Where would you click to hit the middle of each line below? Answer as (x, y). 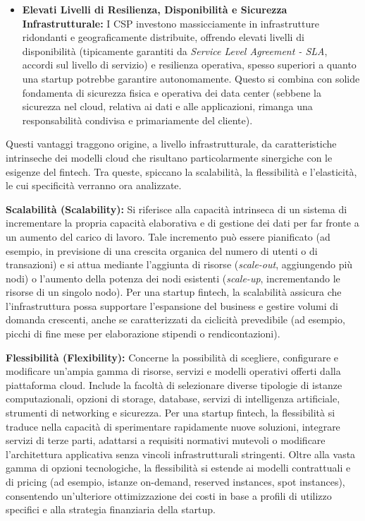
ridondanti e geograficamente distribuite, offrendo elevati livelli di (163, 37)
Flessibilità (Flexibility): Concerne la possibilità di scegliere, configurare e (172, 357)
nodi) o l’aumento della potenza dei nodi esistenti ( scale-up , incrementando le (173, 278)
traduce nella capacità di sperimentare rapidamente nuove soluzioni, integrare (173, 426)
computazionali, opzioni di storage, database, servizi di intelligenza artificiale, (173, 399)
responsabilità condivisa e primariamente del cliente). (137, 120)
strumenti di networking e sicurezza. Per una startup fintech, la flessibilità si (171, 413)
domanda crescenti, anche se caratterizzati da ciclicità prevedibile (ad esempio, (175, 319)
